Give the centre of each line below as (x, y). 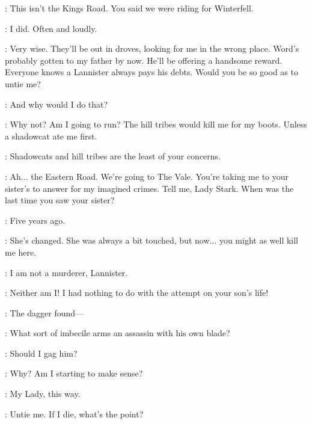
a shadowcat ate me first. (51, 136)
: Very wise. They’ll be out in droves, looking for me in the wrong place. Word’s (152, 48)
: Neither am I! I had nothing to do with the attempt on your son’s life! (137, 293)
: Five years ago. (35, 220)
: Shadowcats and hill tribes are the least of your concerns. (113, 156)
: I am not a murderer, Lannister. (66, 272)
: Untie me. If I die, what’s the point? (74, 413)
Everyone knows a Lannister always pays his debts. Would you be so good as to (151, 72)
